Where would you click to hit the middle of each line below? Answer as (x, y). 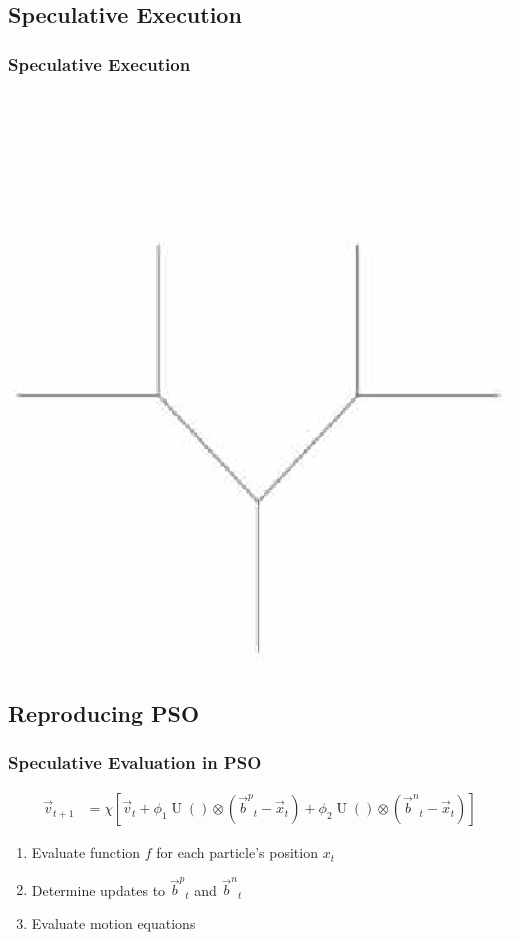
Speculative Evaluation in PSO (135, 761)
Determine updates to (98, 889)
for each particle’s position (237, 852)
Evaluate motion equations (113, 923)
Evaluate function (86, 852)
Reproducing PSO (104, 712)
